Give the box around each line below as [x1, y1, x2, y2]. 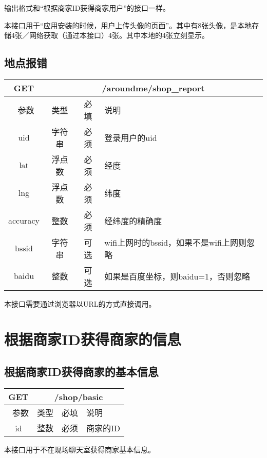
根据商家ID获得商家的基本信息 [4, 364, 159, 380]
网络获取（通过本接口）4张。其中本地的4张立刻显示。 [29, 30, 209, 41]
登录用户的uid [104, 131, 157, 144]
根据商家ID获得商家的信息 [4, 328, 181, 349]
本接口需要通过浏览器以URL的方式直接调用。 [4, 298, 156, 309]
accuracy [8, 214, 40, 227]
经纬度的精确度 [104, 214, 162, 227]
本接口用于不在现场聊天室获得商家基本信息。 [4, 444, 155, 455]
